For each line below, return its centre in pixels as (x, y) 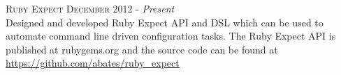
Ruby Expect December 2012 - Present (90, 8)
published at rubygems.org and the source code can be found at (142, 49)
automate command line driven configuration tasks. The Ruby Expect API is (171, 36)
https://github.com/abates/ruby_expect (93, 63)
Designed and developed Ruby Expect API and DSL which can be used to (165, 22)
